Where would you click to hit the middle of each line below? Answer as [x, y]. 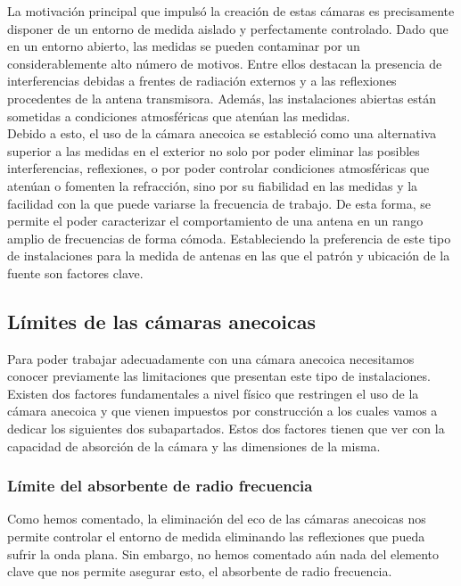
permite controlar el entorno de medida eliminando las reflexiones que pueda [216, 536]
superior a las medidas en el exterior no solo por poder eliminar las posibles [214, 150]
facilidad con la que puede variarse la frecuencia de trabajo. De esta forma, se [219, 203]
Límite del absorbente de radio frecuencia [160, 486]
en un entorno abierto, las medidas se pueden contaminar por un [184, 46]
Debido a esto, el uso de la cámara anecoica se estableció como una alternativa [222, 133]
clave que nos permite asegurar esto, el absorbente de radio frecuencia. [200, 571]
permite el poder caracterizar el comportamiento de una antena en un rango [215, 221]
